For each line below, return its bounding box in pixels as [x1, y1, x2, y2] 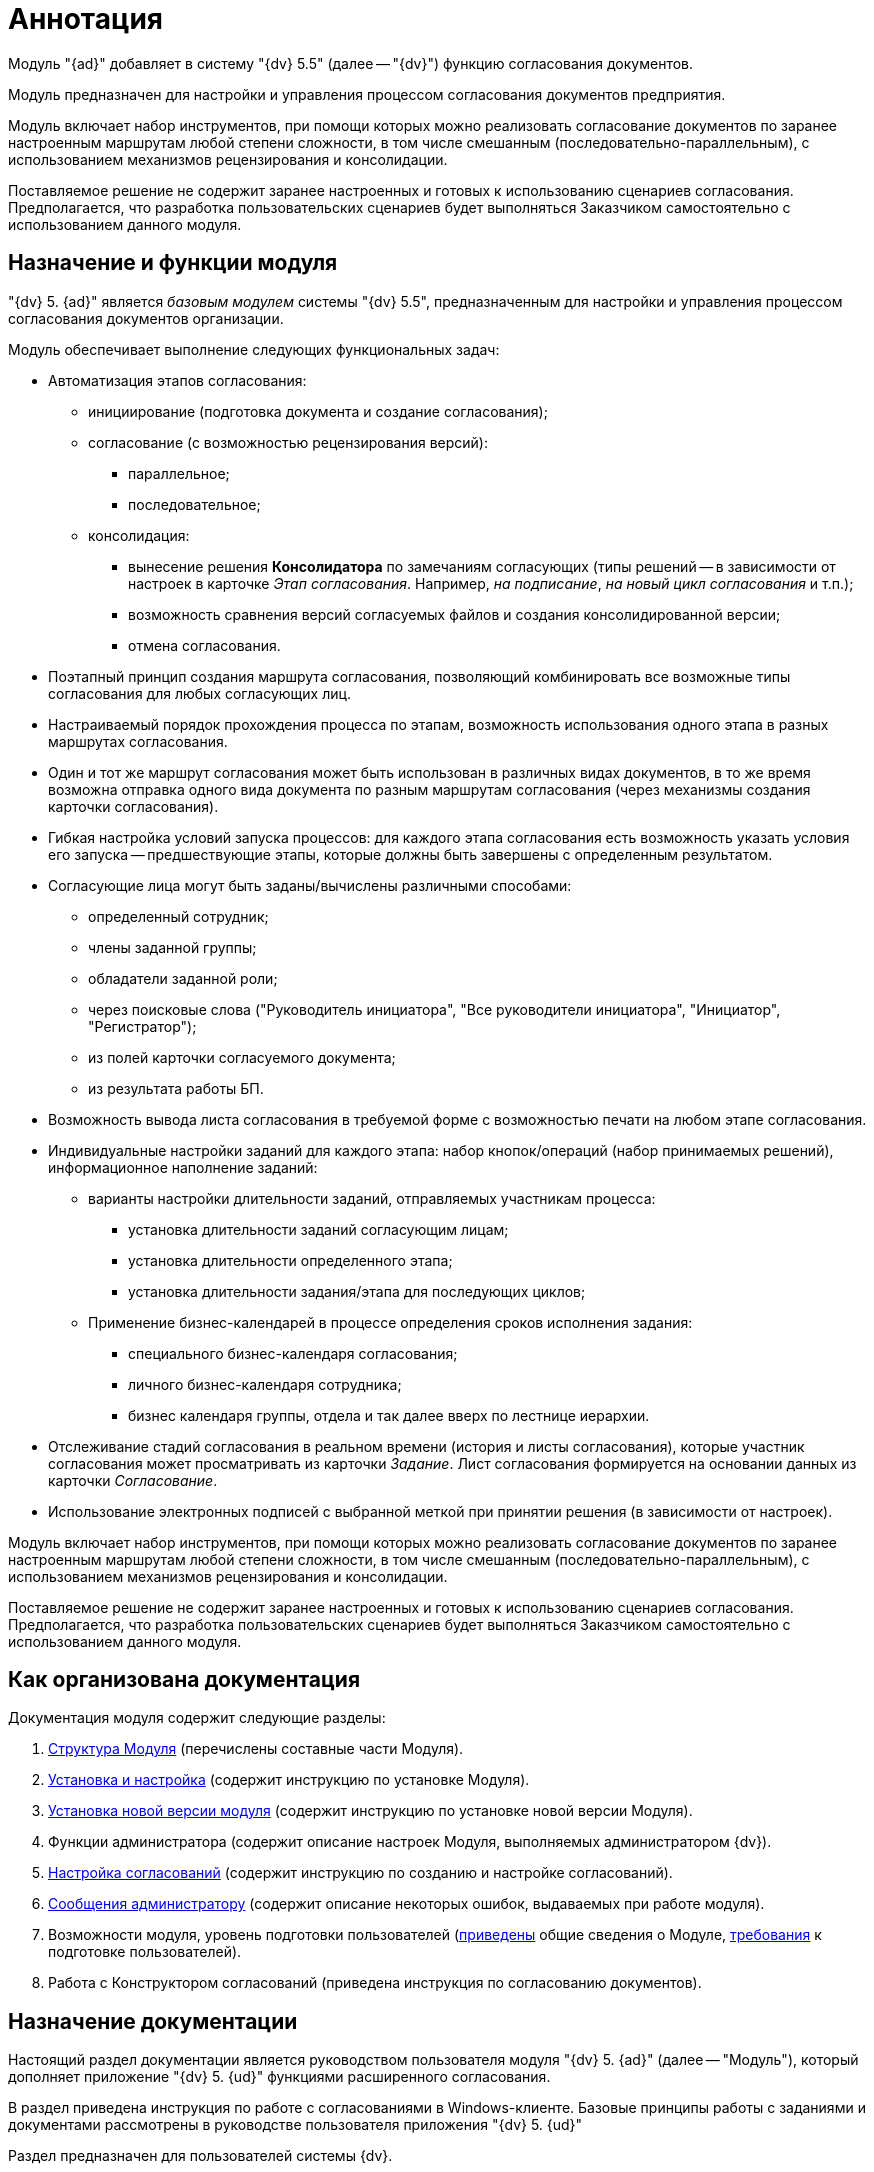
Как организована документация [8, 1667, 361, 1693]
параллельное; [128, 464, 230, 482]
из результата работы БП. [88, 1079, 264, 1097]
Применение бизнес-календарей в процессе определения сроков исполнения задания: [88, 1313, 693, 1331]
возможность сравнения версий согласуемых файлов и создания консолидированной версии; [128, 605, 781, 623]
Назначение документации [8, 2008, 298, 2034]
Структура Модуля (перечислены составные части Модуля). [48, 1740, 464, 1758]
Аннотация [8, 2, 163, 36]
